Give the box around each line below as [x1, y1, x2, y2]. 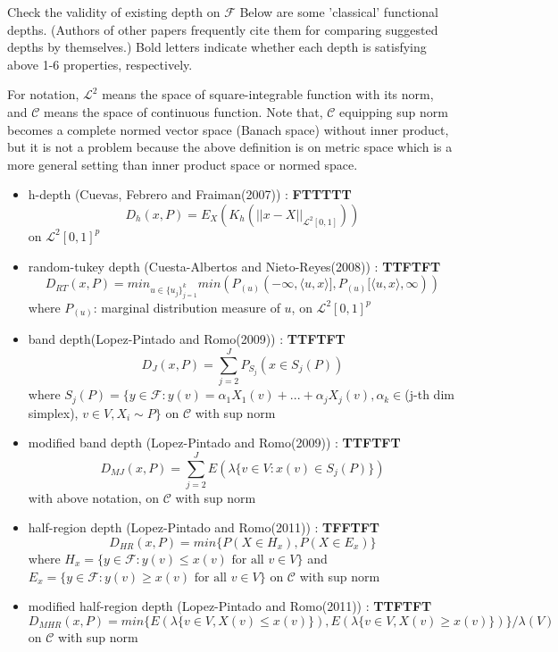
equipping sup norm [339, 102, 448, 121]
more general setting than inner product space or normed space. [7, 155, 358, 173]
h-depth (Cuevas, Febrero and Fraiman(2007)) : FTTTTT [28, 185, 352, 204]
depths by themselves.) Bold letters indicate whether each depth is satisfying [7, 38, 427, 56]
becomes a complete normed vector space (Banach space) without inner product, [7, 120, 449, 138]
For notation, [7, 85, 79, 104]
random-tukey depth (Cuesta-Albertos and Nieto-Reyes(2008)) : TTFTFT [28, 256, 441, 275]
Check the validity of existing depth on [7, 3, 221, 21]
